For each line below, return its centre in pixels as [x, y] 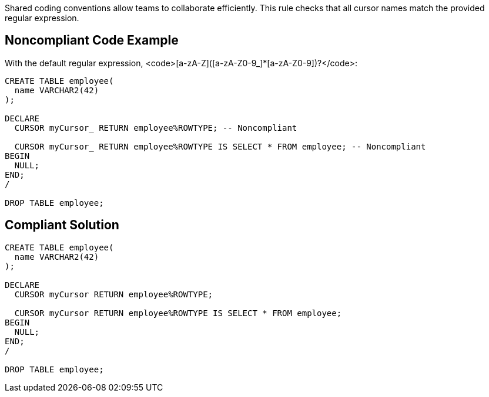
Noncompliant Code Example [92, 40]
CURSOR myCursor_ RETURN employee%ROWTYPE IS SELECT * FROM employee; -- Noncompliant [220, 146]
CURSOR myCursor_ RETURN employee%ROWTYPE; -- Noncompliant [156, 128]
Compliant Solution [62, 225]
